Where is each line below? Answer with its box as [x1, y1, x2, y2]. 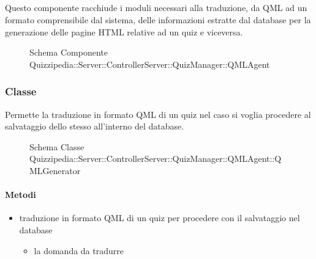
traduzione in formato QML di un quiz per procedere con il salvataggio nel [19, 211, 300, 224]
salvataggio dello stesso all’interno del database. [5, 120, 184, 133]
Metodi [5, 188, 36, 201]
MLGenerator [29, 164, 81, 177]
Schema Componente [29, 46, 108, 59]
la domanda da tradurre [34, 244, 124, 257]
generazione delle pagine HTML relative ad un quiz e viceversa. [5, 25, 243, 38]
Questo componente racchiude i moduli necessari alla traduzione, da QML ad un [5, 1, 307, 14]
